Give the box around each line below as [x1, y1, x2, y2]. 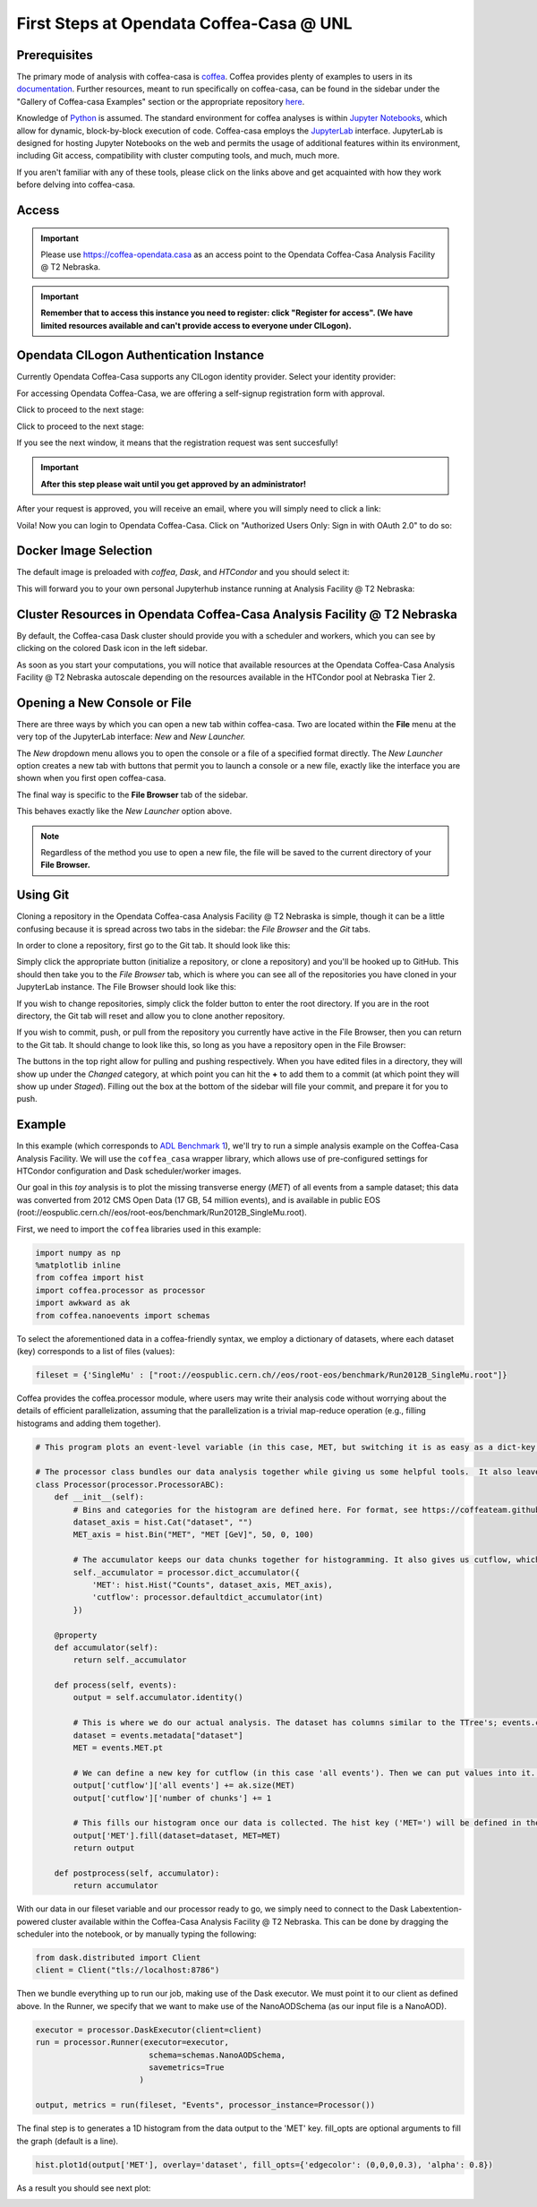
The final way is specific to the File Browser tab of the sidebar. [16, 789, 249, 800]
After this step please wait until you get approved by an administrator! [40, 478, 306, 489]
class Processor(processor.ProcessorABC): [35, 1479, 225, 1490]
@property [54, 1630, 98, 1640]
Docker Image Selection [16, 543, 153, 559]
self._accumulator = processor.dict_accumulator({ [72, 1567, 300, 1577]
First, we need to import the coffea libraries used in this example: [16, 1224, 261, 1234]
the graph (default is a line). [16, 2135, 119, 2146]
